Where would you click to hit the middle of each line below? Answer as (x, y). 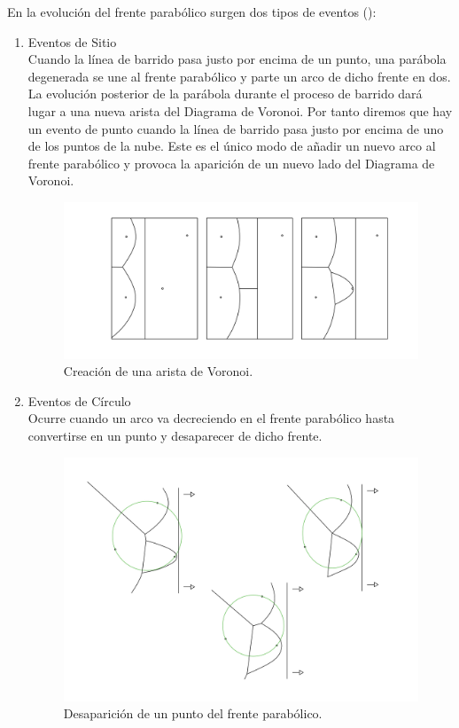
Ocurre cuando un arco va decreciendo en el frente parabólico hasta (211, 418)
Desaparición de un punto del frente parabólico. (193, 713)
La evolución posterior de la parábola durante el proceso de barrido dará (225, 94)
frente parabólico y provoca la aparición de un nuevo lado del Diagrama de (231, 163)
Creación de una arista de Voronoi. (158, 371)
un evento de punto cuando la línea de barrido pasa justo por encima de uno (236, 128)
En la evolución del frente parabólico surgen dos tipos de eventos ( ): (192, 12)
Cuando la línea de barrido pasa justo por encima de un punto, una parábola (237, 59)
